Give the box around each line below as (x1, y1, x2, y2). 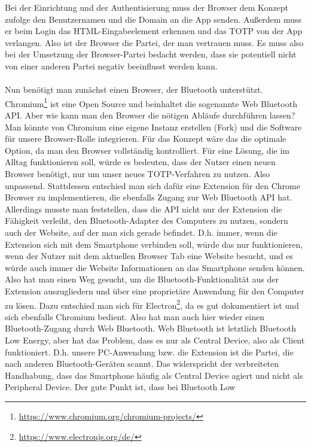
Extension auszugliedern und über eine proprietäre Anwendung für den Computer (5, 284, 304, 297)
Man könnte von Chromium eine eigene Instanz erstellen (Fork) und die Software (5, 120, 302, 133)
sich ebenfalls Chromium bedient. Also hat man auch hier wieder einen (5, 310, 264, 323)
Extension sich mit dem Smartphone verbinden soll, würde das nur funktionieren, (5, 238, 303, 250)
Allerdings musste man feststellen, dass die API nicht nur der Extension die (5, 202, 282, 215)
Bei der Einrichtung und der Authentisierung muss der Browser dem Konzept (5, 1, 289, 13)
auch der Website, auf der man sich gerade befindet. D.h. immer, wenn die (5, 226, 278, 238)
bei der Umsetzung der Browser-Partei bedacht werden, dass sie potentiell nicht (5, 48, 297, 60)
